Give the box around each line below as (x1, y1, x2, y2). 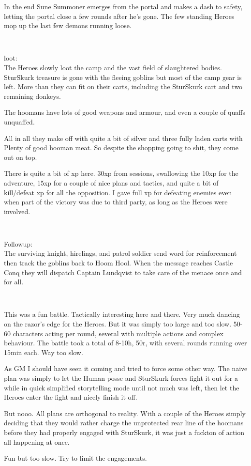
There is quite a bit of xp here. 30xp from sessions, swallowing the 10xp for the (4, 168, 238, 178)
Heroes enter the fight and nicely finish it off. (4, 392, 137, 402)
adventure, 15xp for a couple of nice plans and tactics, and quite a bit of (4, 177, 219, 187)
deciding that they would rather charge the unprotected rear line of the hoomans (4, 418, 244, 428)
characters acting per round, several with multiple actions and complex (13, 328, 223, 338)
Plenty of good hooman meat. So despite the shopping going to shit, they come (4, 142, 238, 153)
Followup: (4, 238, 32, 249)
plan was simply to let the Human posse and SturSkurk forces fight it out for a (4, 373, 238, 383)
